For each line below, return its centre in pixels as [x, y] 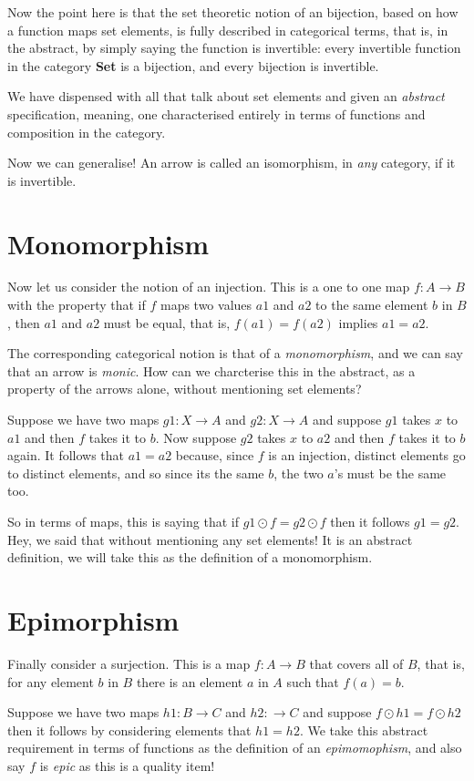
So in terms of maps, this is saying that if [123, 521]
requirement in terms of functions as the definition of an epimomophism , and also [235, 748]
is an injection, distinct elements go [367, 455]
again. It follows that [66, 455]
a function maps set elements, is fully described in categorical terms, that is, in [228, 30]
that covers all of [356, 663]
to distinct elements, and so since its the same [136, 473]
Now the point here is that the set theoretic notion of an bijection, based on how [233, 12]
